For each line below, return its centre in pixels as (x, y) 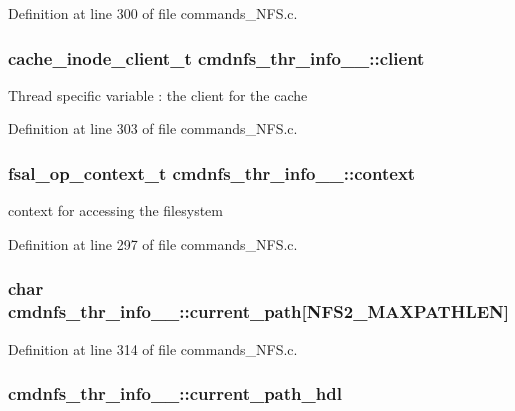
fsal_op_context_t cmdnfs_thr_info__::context (212, 172)
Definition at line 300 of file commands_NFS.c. (153, 13)
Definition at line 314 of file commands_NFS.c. (153, 348)
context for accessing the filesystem (115, 210)
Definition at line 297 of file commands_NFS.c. (153, 243)
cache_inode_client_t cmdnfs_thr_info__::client (216, 57)
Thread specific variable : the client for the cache (158, 94)
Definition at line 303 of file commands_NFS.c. (153, 128)
